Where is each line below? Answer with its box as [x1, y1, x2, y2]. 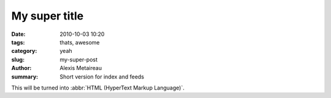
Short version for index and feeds [59, 73, 144, 80]
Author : [11, 65, 32, 72]
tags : [11, 38, 25, 46]
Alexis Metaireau [59, 65, 102, 72]
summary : [11, 73, 39, 80]
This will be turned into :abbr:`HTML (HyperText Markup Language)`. [11, 84, 185, 91]
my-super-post [59, 55, 98, 63]
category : [11, 47, 37, 55]
